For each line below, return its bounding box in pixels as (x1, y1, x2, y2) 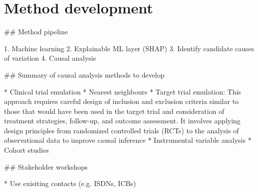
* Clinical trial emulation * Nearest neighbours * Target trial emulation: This (4, 86, 241, 96)
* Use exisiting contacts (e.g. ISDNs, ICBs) (4, 178, 136, 189)
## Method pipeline (4, 26, 68, 37)
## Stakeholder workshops (4, 161, 88, 172)
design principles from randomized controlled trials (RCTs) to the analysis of (4, 125, 239, 135)
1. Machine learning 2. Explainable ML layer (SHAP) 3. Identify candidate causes (4, 43, 255, 53)
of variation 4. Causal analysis (4, 53, 96, 63)
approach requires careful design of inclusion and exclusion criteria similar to (4, 96, 239, 106)
